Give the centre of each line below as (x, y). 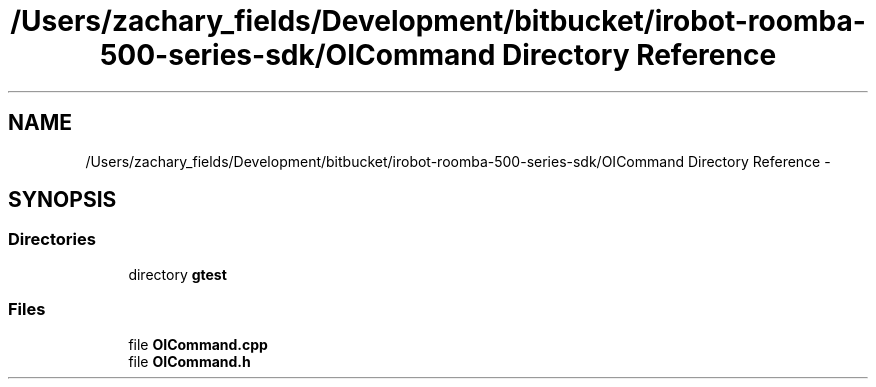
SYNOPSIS (62, 200)
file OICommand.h (189, 361)
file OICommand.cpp (198, 344)
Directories (52, 239)
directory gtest (177, 274)
